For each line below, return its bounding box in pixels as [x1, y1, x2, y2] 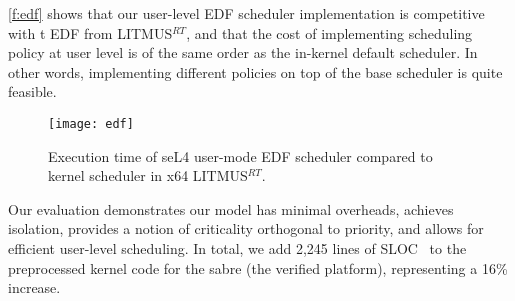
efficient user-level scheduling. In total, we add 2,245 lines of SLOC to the [8, 238, 467, 258]
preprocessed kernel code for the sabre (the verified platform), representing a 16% [8, 257, 508, 278]
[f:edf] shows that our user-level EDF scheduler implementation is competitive [8, 3, 485, 23]
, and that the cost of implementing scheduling [186, 22, 473, 43]
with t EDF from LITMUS [8, 22, 173, 43]
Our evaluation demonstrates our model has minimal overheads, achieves [8, 198, 454, 219]
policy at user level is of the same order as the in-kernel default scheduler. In [8, 42, 478, 63]
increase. [8, 277, 61, 298]
